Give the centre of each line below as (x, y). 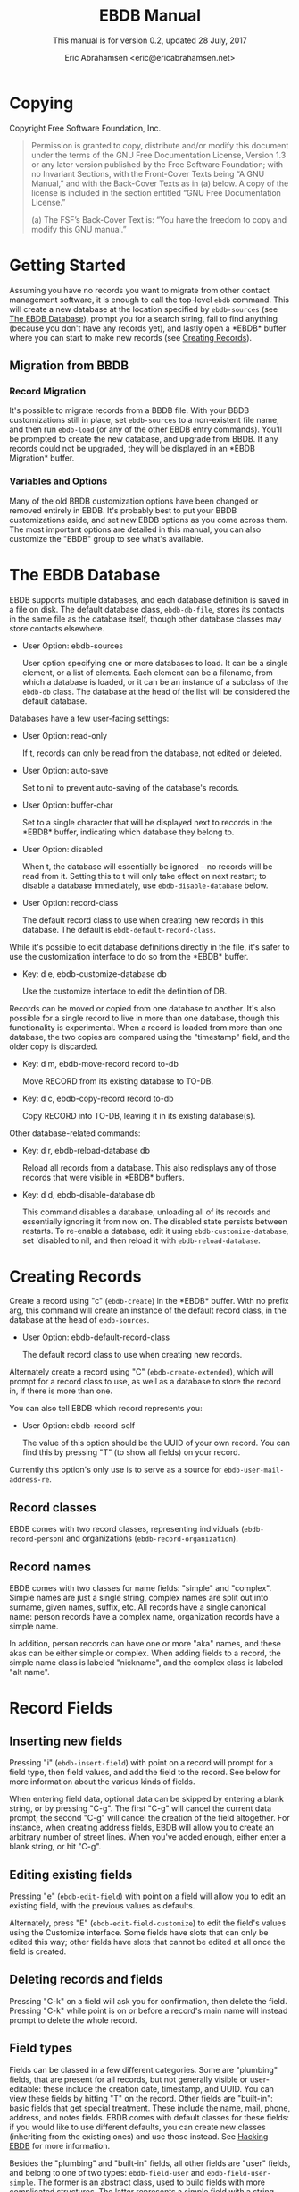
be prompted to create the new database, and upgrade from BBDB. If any (144, 439)
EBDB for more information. (60, 2145)
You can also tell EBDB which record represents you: (106, 1409)
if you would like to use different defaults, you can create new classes (137, 2127)
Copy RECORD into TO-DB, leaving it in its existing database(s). (139, 1115)
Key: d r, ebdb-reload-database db (86, 1150)
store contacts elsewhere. (57, 628)
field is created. (38, 1951)
